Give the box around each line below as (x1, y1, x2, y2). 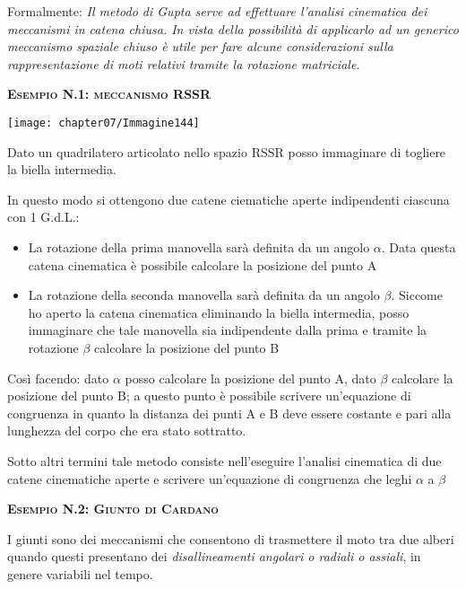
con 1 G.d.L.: (7, 207, 80, 226)
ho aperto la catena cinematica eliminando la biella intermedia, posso (28, 303, 410, 321)
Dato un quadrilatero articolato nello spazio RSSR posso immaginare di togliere (7, 142, 446, 161)
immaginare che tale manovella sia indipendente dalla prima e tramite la (28, 321, 427, 339)
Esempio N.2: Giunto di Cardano (7, 499, 219, 518)
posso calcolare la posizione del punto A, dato (125, 368, 376, 387)
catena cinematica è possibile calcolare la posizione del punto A (28, 255, 377, 274)
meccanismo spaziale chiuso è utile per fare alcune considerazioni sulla (7, 37, 393, 56)
